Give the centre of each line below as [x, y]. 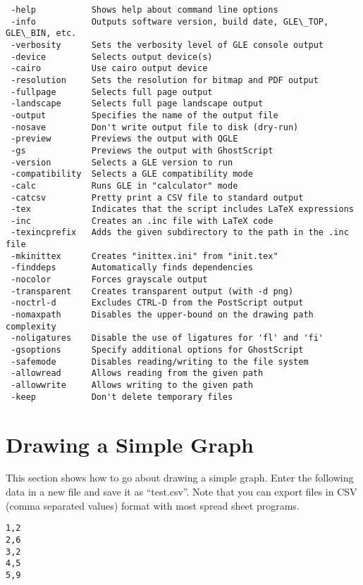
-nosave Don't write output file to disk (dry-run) [155, 127]
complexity [31, 326]
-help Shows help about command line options [144, 10]
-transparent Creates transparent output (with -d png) [152, 291]
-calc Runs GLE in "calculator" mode [124, 185]
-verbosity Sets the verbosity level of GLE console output [167, 45]
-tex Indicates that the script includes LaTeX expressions [182, 209]
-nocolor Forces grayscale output [109, 280]
